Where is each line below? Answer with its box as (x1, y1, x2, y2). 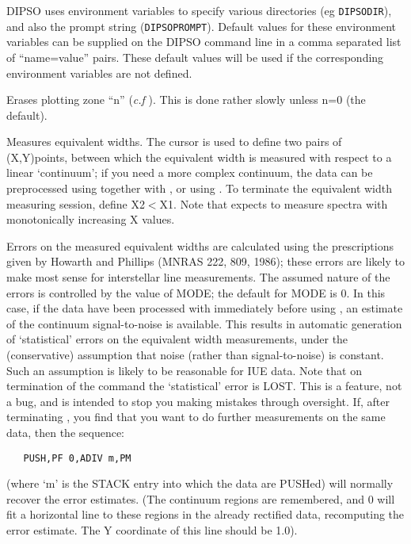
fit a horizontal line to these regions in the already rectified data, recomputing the (6, 506, 405, 523)
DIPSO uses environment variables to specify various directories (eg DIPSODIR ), (6, 2, 392, 18)
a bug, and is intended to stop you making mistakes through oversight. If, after (6, 393, 390, 409)
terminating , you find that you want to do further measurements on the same (6, 408, 386, 425)
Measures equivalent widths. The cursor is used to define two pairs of (6, 133, 342, 150)
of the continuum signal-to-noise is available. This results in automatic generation (6, 315, 402, 331)
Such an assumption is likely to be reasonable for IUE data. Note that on (6, 362, 362, 378)
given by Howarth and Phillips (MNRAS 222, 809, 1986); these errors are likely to (6, 253, 405, 270)
